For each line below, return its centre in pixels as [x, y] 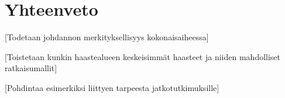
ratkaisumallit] [31, 68]
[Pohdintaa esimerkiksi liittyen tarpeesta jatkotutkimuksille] [112, 87]
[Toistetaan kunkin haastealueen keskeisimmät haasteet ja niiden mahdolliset [143, 56]
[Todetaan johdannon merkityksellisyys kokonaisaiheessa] [107, 37]
